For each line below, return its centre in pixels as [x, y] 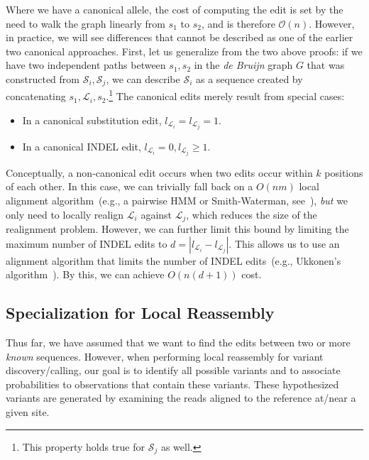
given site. [28, 412]
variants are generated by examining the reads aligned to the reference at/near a [181, 398]
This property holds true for [84, 446]
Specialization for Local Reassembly [140, 313]
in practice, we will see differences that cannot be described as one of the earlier [180, 37]
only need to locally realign [65, 214]
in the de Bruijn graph [243, 65]
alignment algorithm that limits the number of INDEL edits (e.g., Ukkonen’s [174, 260]
